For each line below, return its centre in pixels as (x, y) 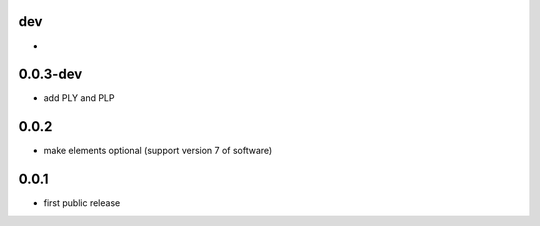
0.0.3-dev (50, 74)
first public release (82, 203)
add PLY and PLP (79, 98)
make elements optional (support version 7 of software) (158, 151)
